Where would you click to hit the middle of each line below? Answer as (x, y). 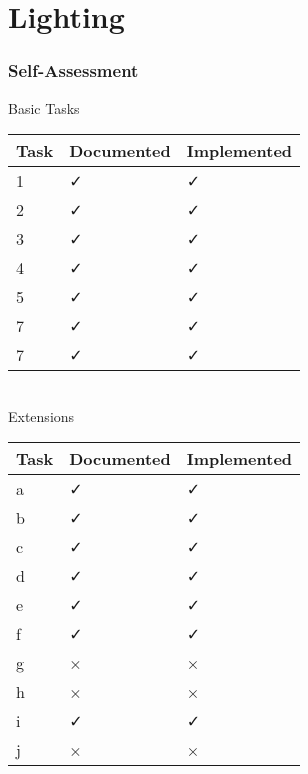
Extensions (41, 415)
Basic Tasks (44, 107)
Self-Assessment (73, 70)
